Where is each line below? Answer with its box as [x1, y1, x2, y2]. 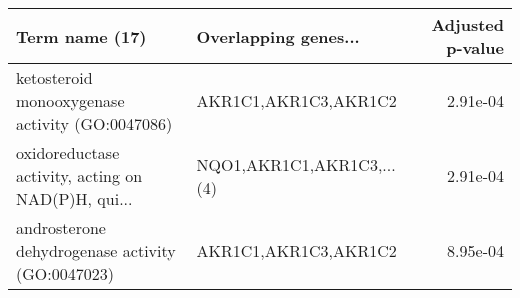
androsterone [16, 216, 106, 239]
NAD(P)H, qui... [16, 187, 133, 210]
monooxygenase [16, 89, 125, 112]
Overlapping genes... [196, 24, 360, 48]
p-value [446, 36, 504, 59]
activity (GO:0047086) [16, 112, 173, 135]
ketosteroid [16, 66, 93, 89]
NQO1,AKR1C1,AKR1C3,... [196, 152, 396, 176]
